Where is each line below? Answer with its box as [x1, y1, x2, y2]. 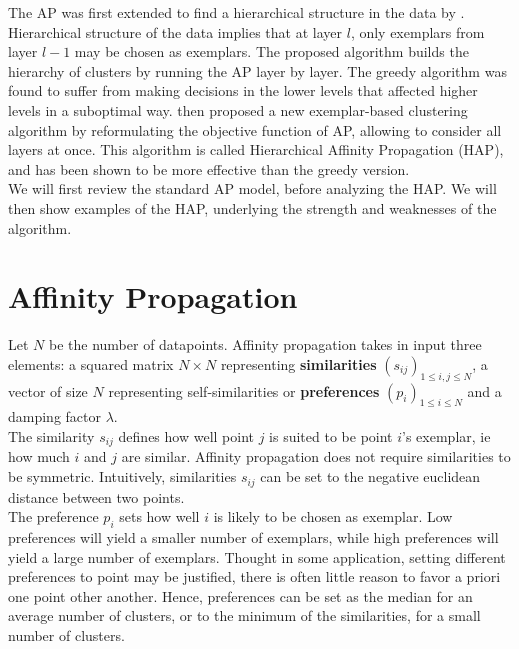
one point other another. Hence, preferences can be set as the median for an [8, 585, 473, 606]
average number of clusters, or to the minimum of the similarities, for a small [8, 605, 481, 626]
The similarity [8, 426, 95, 447]
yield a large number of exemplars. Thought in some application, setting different [8, 546, 506, 567]
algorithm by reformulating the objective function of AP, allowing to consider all [8, 119, 502, 140]
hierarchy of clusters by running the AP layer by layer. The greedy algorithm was [8, 60, 507, 81]
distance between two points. [8, 486, 185, 507]
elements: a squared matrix [8, 353, 174, 374]
